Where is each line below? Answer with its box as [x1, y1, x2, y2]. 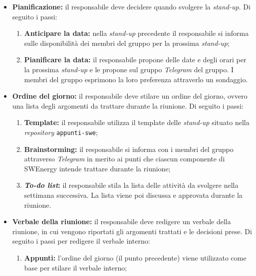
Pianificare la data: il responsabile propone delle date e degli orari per [24, 54, 247, 65]
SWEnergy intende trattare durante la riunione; [24, 163, 171, 173]
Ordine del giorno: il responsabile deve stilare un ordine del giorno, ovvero [12, 91, 248, 101]
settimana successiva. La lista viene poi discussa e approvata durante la [24, 189, 243, 200]
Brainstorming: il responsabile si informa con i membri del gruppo [24, 143, 234, 154]
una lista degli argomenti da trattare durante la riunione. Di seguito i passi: [12, 100, 244, 111]
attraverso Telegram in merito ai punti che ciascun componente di [24, 153, 225, 164]
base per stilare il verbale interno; [24, 262, 127, 273]
